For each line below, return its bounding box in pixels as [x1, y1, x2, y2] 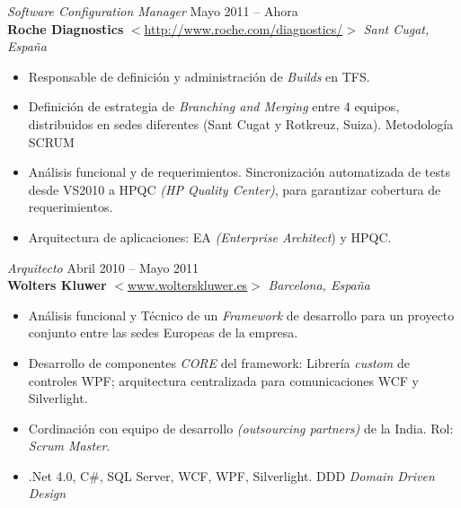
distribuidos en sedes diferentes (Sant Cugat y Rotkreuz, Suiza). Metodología [28, 114, 454, 133]
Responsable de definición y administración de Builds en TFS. [28, 66, 370, 85]
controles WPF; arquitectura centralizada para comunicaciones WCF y [28, 371, 419, 390]
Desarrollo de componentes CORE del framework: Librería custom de [28, 353, 410, 372]
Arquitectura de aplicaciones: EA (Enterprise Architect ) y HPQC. [28, 227, 392, 246]
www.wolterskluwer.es [127, 276, 248, 294]
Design [28, 484, 66, 503]
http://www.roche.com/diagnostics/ [144, 19, 343, 38]
